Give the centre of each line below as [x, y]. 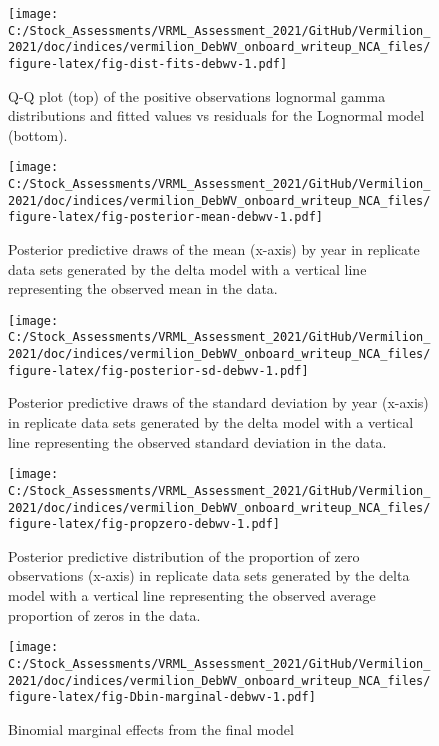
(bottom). [38, 134]
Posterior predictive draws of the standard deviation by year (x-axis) [218, 402]
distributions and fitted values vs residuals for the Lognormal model [216, 115]
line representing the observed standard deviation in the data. [197, 441]
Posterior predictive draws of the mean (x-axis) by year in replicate [214, 249]
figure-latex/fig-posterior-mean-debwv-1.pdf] [165, 217]
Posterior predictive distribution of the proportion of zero [184, 555]
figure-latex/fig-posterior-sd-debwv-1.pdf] [158, 370]
